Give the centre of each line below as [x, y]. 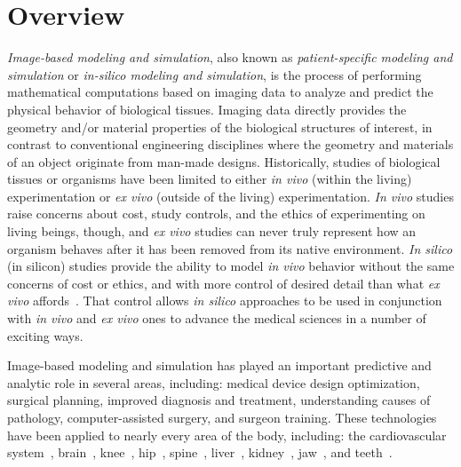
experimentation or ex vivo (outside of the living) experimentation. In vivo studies [230, 196]
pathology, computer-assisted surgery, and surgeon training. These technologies [222, 417]
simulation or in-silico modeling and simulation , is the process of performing [215, 74]
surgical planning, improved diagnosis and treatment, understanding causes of [219, 400]
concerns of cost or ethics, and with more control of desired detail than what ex [223, 283]
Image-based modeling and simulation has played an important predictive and [219, 365]
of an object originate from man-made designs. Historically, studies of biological [224, 161]
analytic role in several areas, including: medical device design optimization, [214, 382]
